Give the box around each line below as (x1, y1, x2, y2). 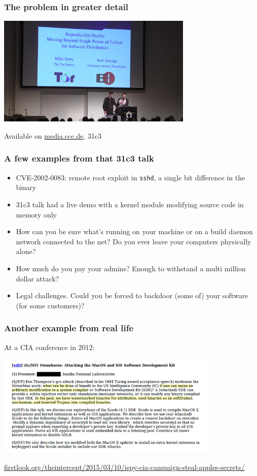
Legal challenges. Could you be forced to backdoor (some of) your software (16, 290, 248, 301)
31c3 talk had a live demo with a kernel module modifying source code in (16, 199, 244, 209)
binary (16, 182, 36, 193)
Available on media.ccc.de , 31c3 (4, 130, 102, 141)
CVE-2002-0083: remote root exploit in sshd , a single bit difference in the (16, 172, 245, 182)
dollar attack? (16, 273, 59, 283)
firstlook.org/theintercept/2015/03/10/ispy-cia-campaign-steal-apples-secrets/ (4, 462, 245, 472)
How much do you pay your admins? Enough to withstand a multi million (16, 263, 246, 273)
